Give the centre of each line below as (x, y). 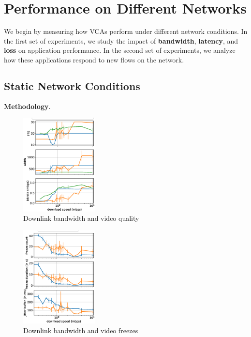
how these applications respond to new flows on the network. (94, 59)
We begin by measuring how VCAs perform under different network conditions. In (126, 31)
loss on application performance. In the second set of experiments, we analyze (120, 50)
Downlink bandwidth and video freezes (81, 330)
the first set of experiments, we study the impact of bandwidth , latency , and (121, 40)
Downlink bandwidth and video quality (81, 218)
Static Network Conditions (72, 85)
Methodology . (27, 106)
